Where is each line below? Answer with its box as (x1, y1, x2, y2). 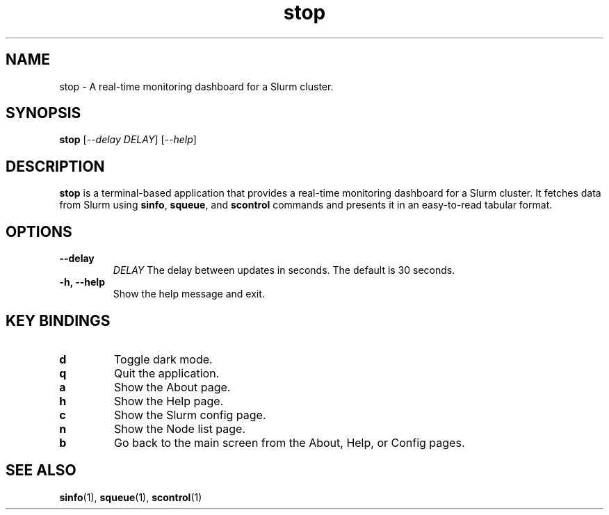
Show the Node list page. (113, 421, 246, 436)
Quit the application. (113, 366, 220, 380)
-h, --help (59, 276, 105, 288)
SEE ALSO (6, 461, 76, 480)
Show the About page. (113, 379, 231, 394)
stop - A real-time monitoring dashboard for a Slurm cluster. (59, 80, 334, 92)
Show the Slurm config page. (113, 407, 266, 422)
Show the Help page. (113, 393, 224, 408)
